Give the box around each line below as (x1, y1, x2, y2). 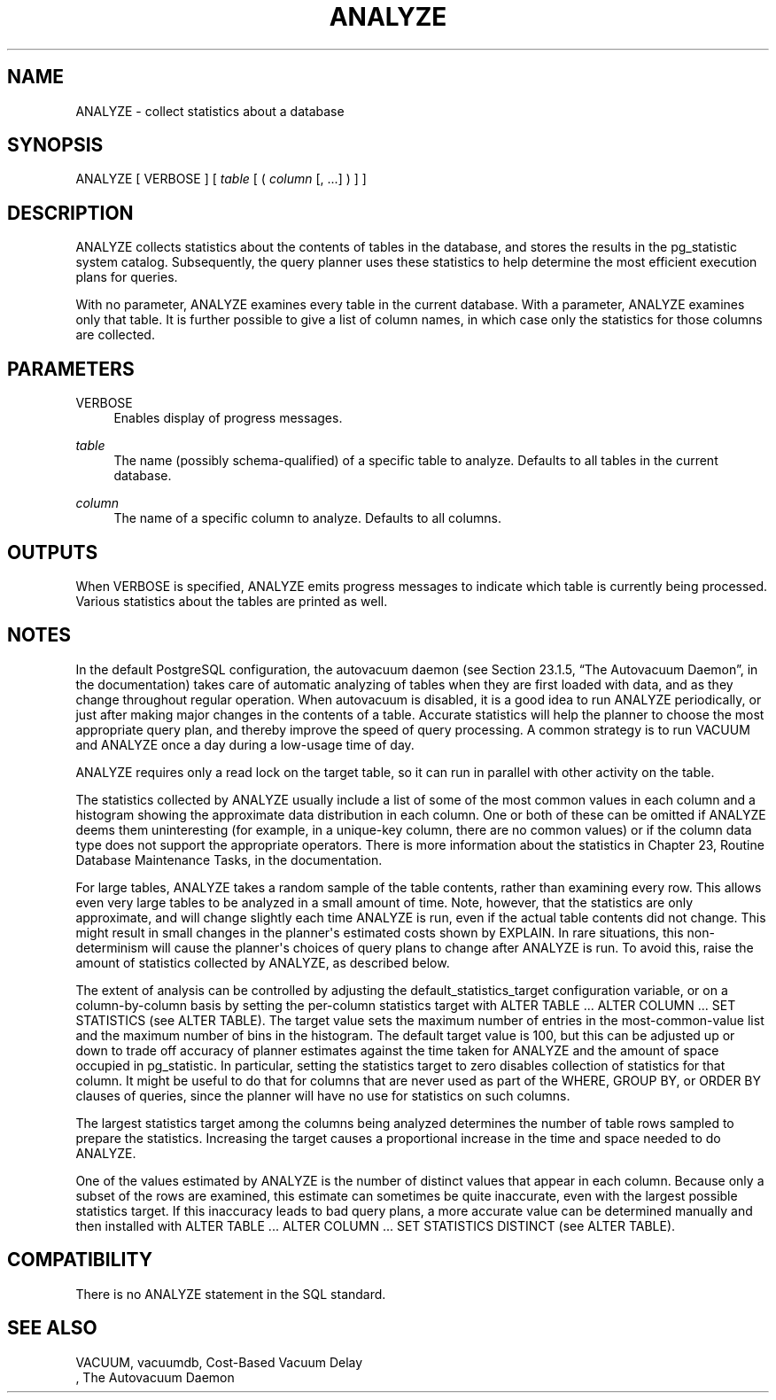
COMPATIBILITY (7, 1248, 152, 1272)
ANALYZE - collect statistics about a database (75, 103, 345, 119)
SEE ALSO (7, 1317, 97, 1340)
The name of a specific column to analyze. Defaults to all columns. (113, 510, 502, 526)
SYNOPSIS (7, 134, 104, 157)
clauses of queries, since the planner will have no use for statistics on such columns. (75, 1087, 570, 1103)
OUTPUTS (7, 541, 98, 564)
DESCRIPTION (7, 201, 134, 224)
